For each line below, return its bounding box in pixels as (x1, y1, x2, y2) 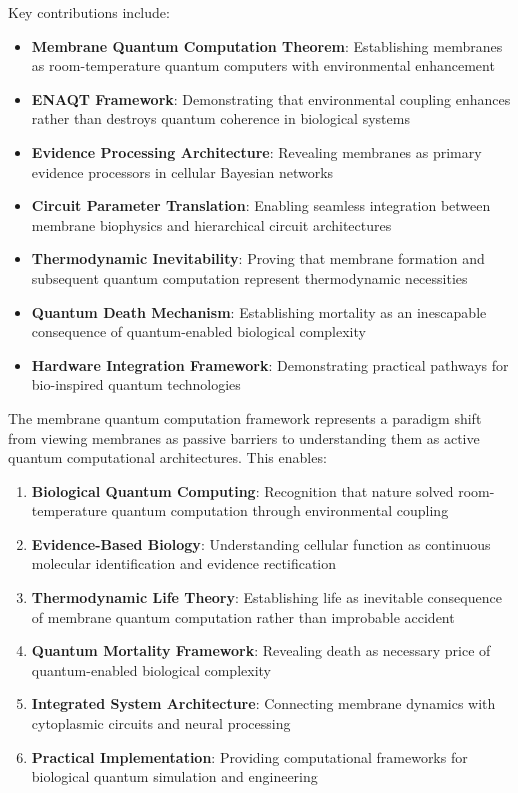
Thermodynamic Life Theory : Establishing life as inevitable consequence (31, 587, 502, 608)
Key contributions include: (8, 2, 170, 22)
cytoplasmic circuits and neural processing (31, 713, 291, 734)
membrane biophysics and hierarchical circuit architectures (31, 214, 392, 235)
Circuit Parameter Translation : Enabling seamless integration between (31, 195, 491, 216)
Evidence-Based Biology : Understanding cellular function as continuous (31, 533, 491, 554)
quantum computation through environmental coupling (111, 500, 449, 521)
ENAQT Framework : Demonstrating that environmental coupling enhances (31, 88, 511, 109)
